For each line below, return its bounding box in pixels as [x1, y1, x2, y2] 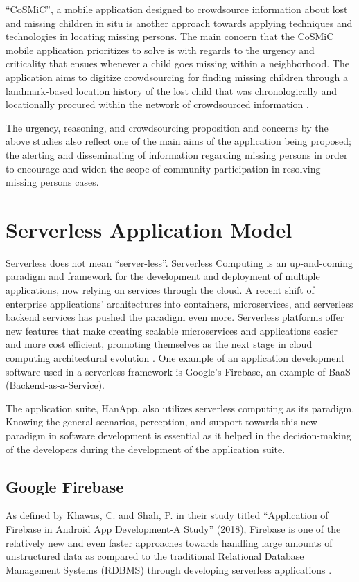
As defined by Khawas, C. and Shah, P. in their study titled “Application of [6, 508, 329, 522]
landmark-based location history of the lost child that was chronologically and [6, 83, 338, 98]
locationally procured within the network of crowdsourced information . [6, 97, 309, 112]
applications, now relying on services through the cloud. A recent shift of [6, 283, 315, 297]
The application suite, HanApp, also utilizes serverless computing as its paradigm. [6, 400, 355, 415]
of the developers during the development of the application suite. [6, 441, 286, 456]
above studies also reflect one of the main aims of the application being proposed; [6, 134, 352, 148]
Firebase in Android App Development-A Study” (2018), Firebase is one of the [6, 521, 341, 536]
